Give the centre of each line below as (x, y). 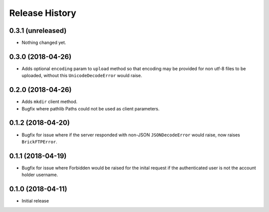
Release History (43, 13)
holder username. (40, 175)
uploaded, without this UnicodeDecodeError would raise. (82, 76)
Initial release (35, 201)
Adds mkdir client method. (50, 102)
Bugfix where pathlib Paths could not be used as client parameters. (91, 108)
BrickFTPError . (39, 141)
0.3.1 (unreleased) (38, 31)
